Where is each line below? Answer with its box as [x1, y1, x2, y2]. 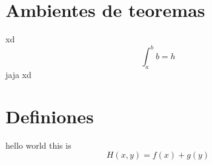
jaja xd [5, 68, 31, 81]
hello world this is [5, 138, 71, 151]
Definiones [5, 103, 94, 128]
